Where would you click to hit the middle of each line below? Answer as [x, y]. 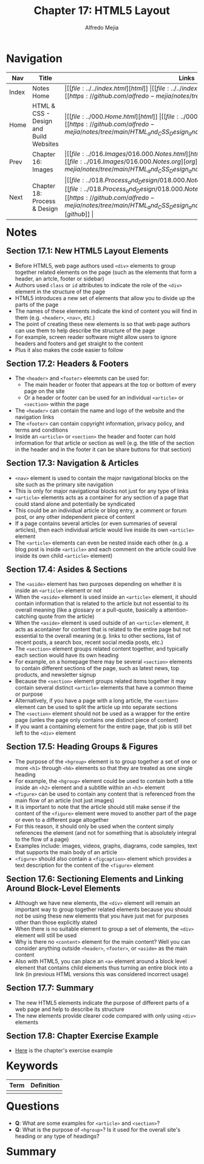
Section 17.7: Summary [50, 988]
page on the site [44, 391]
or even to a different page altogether [62, 819]
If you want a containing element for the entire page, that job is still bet [103, 727]
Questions [33, 1106]
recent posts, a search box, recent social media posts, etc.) [89, 642]
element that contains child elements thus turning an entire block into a [104, 968]
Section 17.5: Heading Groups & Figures [82, 747]
